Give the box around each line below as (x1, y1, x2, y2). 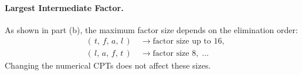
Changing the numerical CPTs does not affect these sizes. (5, 59, 211, 72)
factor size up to (152, 37, 211, 46)
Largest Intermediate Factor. (5, 1, 124, 13)
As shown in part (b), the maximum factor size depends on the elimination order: (5, 23, 298, 35)
